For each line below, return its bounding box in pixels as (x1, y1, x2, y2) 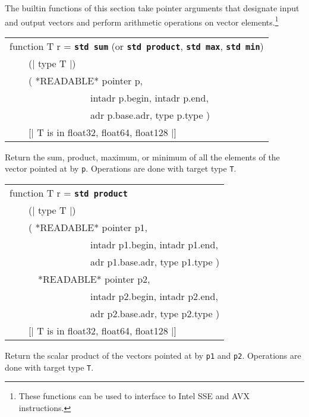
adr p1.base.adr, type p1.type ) (90, 255, 220, 269)
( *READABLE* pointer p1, (29, 220, 148, 235)
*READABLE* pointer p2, (38, 272, 150, 286)
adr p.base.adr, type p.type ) (90, 108, 210, 122)
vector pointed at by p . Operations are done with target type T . (5, 162, 237, 175)
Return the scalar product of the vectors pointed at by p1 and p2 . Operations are (5, 349, 301, 362)
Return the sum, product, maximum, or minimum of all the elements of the (5, 150, 280, 163)
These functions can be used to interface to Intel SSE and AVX (18, 390, 250, 402)
